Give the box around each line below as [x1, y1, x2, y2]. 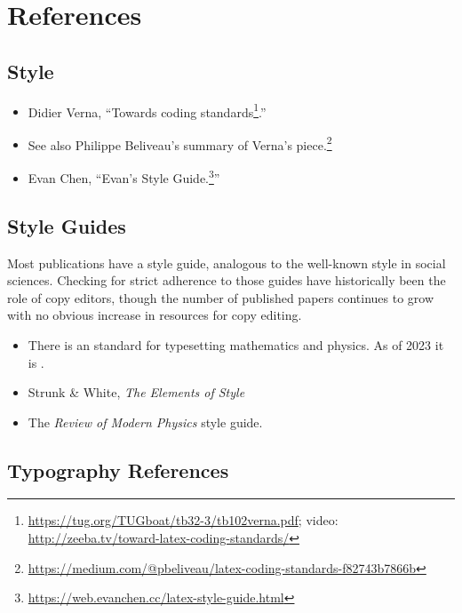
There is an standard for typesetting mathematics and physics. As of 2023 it [28, 335, 444, 354]
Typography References [7, 456, 229, 483]
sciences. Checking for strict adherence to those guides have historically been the [7, 271, 446, 290]
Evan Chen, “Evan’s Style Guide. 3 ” [28, 166, 220, 187]
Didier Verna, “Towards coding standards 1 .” [28, 100, 267, 121]
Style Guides [7, 211, 126, 239]
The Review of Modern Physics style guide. [28, 412, 263, 431]
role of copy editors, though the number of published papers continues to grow [7, 288, 434, 306]
